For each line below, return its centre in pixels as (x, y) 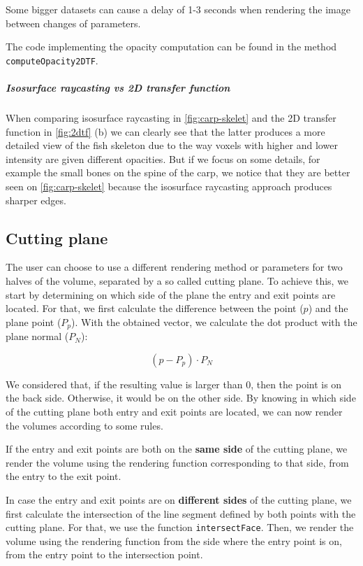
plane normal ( (37, 336)
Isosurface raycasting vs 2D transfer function (118, 88)
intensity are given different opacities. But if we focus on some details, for (163, 158)
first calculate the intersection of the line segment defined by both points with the (181, 513)
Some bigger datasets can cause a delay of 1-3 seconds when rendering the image (178, 9)
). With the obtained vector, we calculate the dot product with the (214, 321)
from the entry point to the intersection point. (104, 554)
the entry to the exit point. (64, 476)
